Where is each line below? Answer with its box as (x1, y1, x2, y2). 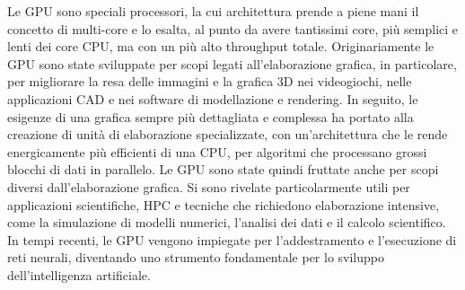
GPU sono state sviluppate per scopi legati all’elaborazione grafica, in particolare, (7, 54, 457, 73)
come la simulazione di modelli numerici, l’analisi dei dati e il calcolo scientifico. (7, 213, 446, 232)
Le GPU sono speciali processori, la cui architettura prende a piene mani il (7, 2, 419, 20)
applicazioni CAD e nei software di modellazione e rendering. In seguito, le (7, 89, 418, 108)
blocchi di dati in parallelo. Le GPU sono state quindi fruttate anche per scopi (7, 160, 439, 179)
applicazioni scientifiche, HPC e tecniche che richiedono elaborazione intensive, (7, 195, 440, 214)
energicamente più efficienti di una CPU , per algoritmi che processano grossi (7, 142, 427, 161)
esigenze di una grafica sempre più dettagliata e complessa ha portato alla (7, 107, 414, 126)
